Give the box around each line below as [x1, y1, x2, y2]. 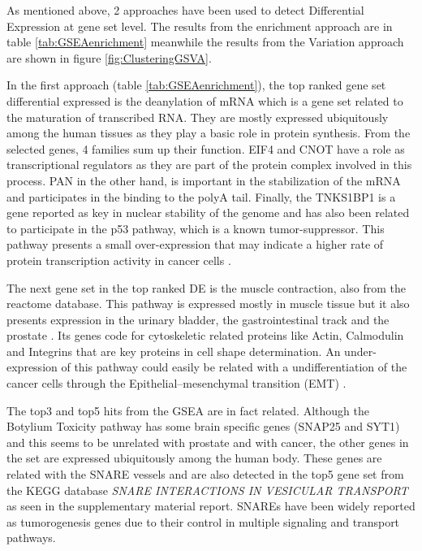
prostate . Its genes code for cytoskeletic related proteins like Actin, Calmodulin [6, 327, 404, 344]
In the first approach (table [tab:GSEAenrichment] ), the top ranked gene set [6, 76, 386, 93]
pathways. [6, 529, 56, 546]
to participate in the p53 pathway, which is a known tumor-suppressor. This [6, 219, 385, 236]
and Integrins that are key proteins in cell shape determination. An [6, 342, 341, 359]
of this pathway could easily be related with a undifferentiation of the [61, 358, 407, 375]
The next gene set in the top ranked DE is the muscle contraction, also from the [6, 279, 406, 296]
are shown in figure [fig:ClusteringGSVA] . [6, 49, 212, 66]
